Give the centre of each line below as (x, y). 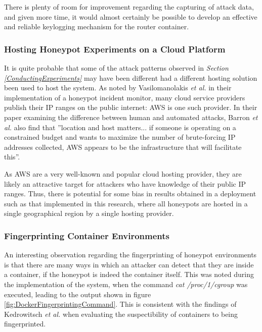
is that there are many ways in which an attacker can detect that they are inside (129, 264)
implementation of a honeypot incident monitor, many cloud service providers (125, 97)
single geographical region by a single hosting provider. (89, 213)
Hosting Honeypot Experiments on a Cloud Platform (115, 49)
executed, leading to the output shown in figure (78, 294)
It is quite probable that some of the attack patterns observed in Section (116, 68)
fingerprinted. (25, 324)
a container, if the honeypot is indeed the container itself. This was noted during (129, 274)
